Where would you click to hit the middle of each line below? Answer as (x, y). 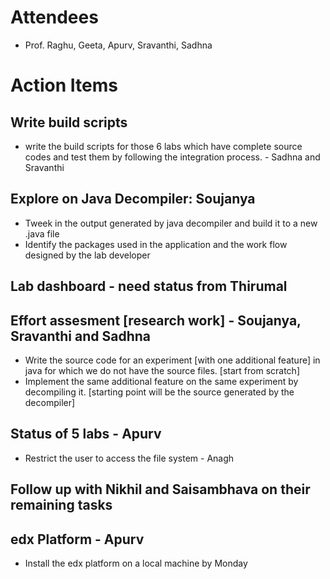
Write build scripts (69, 122)
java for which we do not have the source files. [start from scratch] (162, 370)
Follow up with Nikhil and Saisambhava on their (160, 489)
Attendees (54, 17)
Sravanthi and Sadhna (80, 336)
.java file (42, 233)
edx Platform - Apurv (77, 539)
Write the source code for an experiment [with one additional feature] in (172, 360)
